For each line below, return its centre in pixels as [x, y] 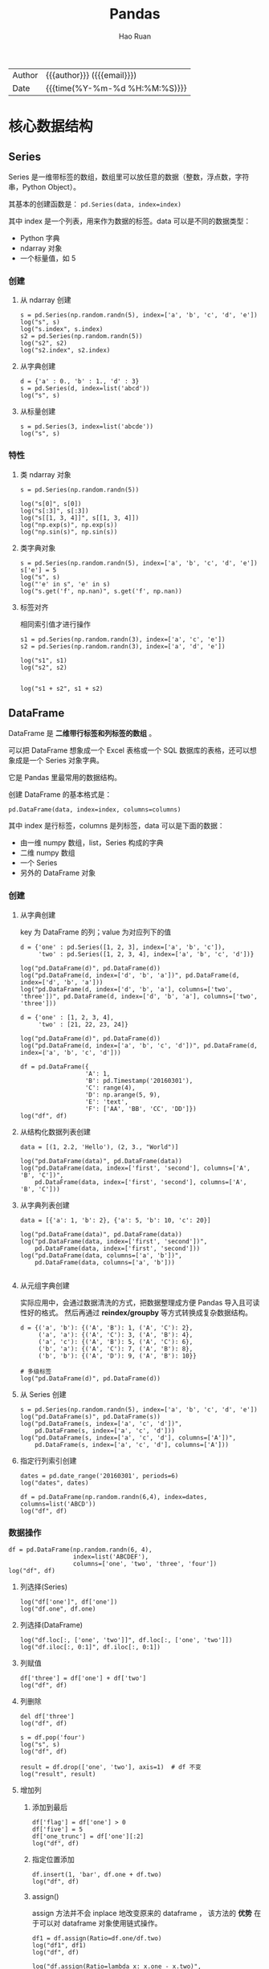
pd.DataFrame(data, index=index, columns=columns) [95, 810]
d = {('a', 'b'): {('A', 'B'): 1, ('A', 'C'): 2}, [106, 1328]
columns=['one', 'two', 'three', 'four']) [145, 1563]
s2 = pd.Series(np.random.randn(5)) [81, 337]
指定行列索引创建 [48, 1460]
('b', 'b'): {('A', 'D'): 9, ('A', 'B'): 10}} [117, 1356]
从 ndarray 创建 [45, 300]
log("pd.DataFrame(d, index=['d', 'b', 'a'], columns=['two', [126, 989]
